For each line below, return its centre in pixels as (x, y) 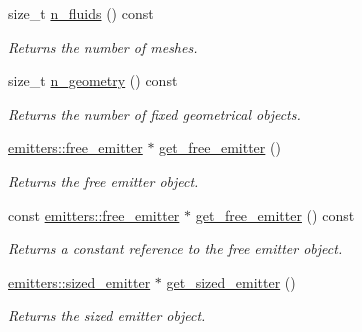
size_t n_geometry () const (93, 80)
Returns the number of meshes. (103, 46)
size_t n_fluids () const (81, 13)
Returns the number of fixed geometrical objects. (154, 113)
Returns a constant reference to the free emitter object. (175, 248)
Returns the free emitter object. (103, 180)
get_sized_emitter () (231, 281)
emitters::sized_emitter (79, 281)
